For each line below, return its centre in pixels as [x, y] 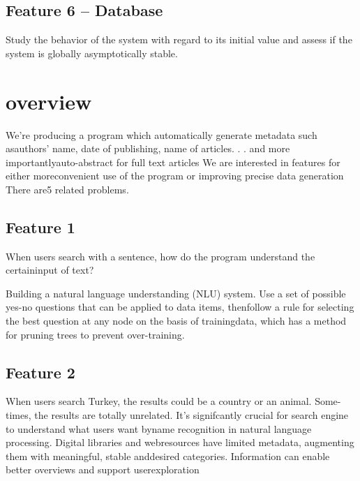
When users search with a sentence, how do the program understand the [160, 256]
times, [18, 415]
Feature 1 [40, 227]
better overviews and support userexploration [103, 469]
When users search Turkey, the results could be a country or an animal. [159, 401]
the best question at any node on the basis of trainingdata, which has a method [176, 321]
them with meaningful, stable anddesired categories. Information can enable [168, 456]
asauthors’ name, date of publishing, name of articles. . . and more [148, 148]
